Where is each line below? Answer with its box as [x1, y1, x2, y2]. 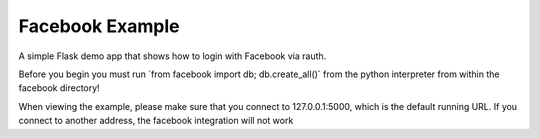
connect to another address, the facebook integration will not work [18, 115, 294, 127]
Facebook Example [18, 15, 180, 37]
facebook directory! [18, 82, 100, 94]
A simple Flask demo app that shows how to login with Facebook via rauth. [18, 50, 327, 62]
